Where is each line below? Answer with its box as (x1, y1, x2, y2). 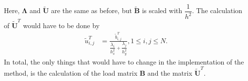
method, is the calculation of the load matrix (4, 68, 138, 78)
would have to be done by (23, 20, 100, 31)
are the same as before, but (51, 5, 132, 16)
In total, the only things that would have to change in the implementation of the (4, 56, 244, 66)
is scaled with (142, 5, 182, 16)
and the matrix (147, 68, 193, 78)
